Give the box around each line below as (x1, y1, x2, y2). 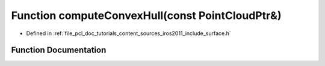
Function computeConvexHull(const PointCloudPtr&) (11, 9, 282, 22)
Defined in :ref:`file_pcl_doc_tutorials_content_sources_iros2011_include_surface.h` (26, 30, 231, 37)
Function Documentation (11, 45, 107, 55)
